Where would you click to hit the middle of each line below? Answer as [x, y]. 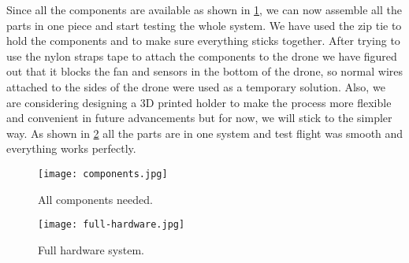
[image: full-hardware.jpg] [112, 225]
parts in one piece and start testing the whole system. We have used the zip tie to [204, 25]
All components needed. [95, 199]
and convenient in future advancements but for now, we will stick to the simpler [199, 118]
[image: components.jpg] [103, 174]
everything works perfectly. [71, 148]
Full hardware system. [91, 249]
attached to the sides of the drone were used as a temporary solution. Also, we [196, 86]
